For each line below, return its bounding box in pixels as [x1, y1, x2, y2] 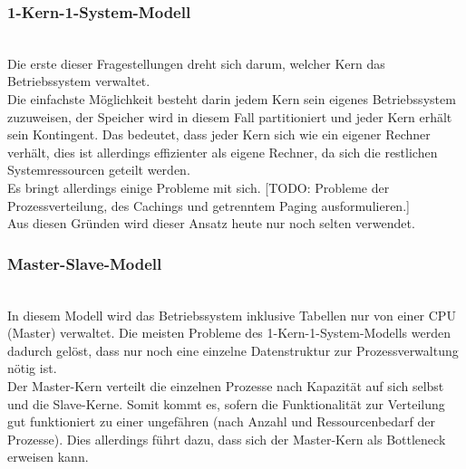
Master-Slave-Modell [7, 252, 162, 274]
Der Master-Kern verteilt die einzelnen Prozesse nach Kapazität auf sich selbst [7, 376, 444, 395]
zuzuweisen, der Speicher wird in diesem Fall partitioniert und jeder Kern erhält [7, 107, 452, 126]
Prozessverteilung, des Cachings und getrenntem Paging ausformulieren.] [7, 196, 410, 215]
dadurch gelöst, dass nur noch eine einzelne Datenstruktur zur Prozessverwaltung [7, 340, 459, 359]
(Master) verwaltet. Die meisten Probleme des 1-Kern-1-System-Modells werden [7, 323, 451, 342]
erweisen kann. [7, 447, 89, 466]
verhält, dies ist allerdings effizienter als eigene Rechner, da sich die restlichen [7, 142, 438, 161]
